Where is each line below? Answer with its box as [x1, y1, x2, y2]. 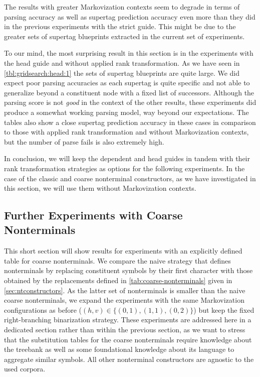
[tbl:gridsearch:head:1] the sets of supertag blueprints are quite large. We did [4, 67, 240, 78]
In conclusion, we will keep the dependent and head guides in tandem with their [4, 153, 250, 164]
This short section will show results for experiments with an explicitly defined [4, 245, 242, 256]
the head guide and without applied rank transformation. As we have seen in [4, 57, 240, 68]
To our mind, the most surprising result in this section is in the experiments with [4, 48, 253, 58]
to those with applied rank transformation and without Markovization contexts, [4, 127, 249, 137]
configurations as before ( [4, 304, 82, 315]
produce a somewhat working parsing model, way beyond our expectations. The [4, 106, 249, 117]
